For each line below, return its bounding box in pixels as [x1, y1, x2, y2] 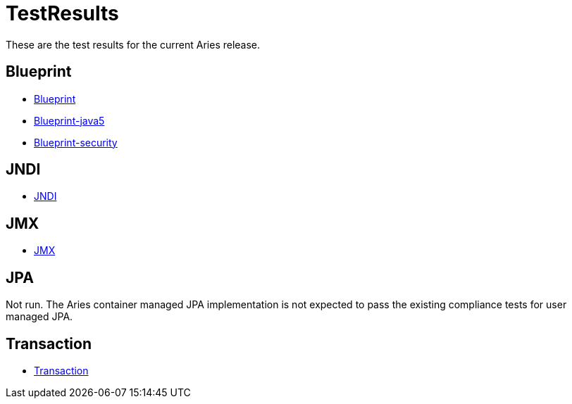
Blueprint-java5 [34, 114, 105, 127]
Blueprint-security [34, 136, 118, 149]
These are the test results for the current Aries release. [6, 38, 261, 51]
